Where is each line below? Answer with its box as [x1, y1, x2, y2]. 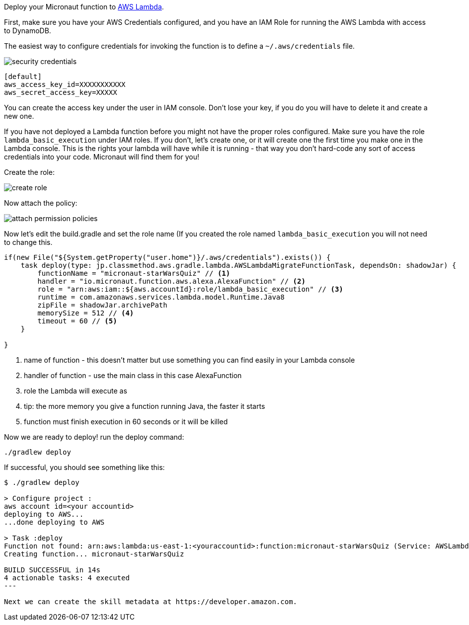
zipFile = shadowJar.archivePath [37, 301, 167, 309]
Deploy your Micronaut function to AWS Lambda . [4, 2, 164, 11]
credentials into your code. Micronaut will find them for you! [4, 153, 199, 161]
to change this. [4, 238, 53, 246]
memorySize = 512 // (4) [37, 309, 134, 317]
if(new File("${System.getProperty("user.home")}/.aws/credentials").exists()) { [4, 253, 331, 261]
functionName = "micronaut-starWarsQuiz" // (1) [37, 269, 231, 277]
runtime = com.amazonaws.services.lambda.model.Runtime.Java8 [37, 293, 285, 301]
